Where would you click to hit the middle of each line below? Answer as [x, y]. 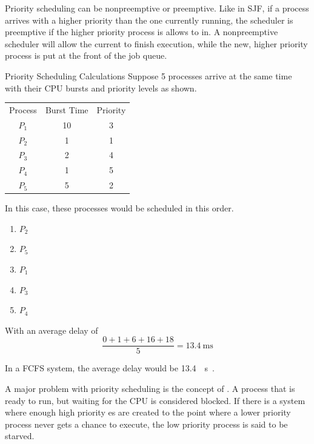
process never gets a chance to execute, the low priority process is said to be [146, 424]
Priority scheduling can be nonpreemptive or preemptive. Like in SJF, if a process [157, 8]
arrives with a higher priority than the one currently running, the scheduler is [149, 20]
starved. [20, 436]
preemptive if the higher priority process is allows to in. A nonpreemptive [142, 32]
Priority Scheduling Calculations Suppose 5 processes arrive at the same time [149, 75]
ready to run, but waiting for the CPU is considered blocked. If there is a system [155, 400]
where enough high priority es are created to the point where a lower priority [148, 412]
